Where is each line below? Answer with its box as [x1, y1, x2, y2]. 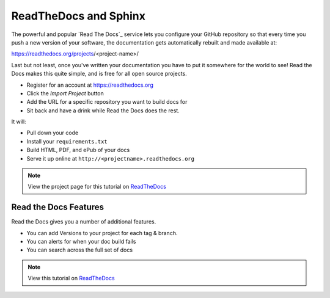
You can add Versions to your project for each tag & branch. [26, 229, 178, 236]
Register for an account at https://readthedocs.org [26, 81, 154, 89]
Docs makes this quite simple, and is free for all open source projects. [11, 70, 188, 78]
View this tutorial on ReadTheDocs [28, 275, 116, 282]
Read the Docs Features [11, 202, 104, 213]
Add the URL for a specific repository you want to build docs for [26, 98, 188, 106]
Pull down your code [26, 129, 79, 137]
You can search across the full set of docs [26, 246, 133, 253]
